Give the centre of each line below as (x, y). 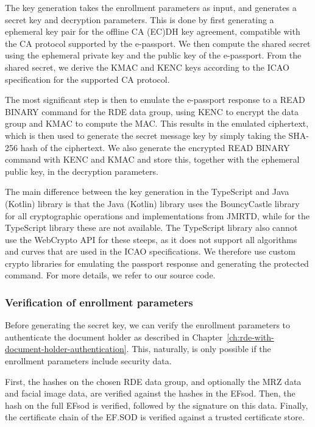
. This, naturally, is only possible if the (199, 349)
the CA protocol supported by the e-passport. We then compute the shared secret (158, 43)
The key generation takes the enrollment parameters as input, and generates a (151, 7)
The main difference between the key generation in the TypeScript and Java (147, 192)
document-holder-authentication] (66, 349)
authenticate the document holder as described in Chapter (114, 337)
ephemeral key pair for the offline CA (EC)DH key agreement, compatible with (153, 31)
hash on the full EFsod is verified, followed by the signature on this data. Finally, (157, 405)
